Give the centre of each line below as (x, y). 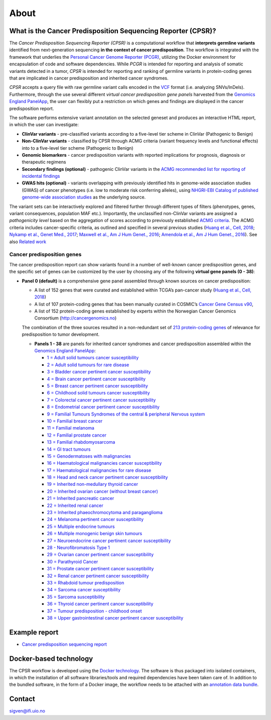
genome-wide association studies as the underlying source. (84, 197)
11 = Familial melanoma (71, 428)
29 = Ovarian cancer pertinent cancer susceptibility (100, 555)
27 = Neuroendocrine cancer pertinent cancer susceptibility (109, 541)
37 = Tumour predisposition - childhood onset (94, 611)
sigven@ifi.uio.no (27, 711)
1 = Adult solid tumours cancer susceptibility (93, 358)
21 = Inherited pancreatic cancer (81, 498)
